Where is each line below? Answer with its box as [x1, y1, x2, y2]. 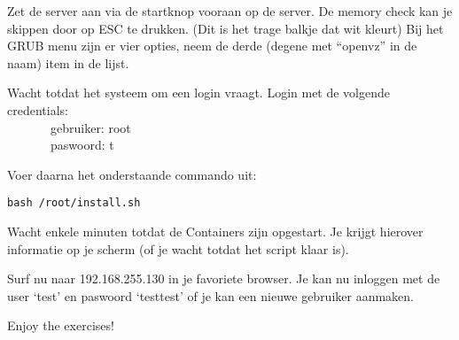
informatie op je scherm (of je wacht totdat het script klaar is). [7, 239, 349, 258]
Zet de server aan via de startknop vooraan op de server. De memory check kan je [7, 2, 453, 19]
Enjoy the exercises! [7, 316, 114, 335]
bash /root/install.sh [7, 197, 141, 210]
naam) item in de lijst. [7, 53, 129, 72]
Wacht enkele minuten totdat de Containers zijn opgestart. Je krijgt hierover [7, 222, 424, 240]
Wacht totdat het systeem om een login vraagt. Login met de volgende [7, 83, 391, 102]
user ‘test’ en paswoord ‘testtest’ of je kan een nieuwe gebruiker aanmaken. [7, 286, 415, 305]
